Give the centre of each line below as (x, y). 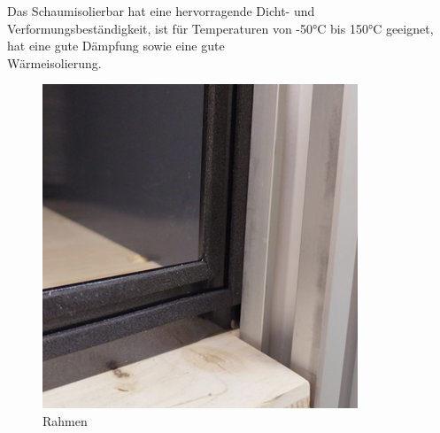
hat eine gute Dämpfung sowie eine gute (116, 46)
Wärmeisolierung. (54, 62)
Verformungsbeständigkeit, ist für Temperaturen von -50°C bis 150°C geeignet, (220, 28)
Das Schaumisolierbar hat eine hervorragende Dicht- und (161, 11)
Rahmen (65, 420)
